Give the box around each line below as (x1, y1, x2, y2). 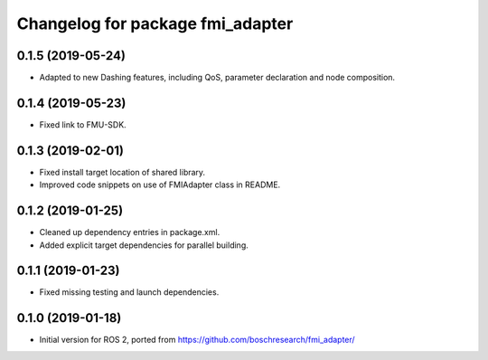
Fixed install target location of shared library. (39, 166, 206, 177)
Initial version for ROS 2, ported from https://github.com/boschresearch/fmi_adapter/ (39, 335, 356, 346)
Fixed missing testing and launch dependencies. (39, 287, 220, 298)
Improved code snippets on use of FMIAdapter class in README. (39, 179, 281, 190)
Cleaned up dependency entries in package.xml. (39, 227, 221, 238)
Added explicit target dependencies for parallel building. (39, 240, 249, 251)
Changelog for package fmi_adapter (16, 14, 294, 33)
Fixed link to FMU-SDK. (39, 118, 127, 130)
